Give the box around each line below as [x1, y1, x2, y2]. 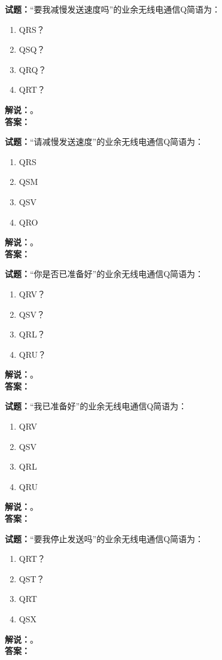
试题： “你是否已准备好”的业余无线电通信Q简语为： [5, 267, 204, 280]
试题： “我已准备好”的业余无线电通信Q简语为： [5, 400, 187, 412]
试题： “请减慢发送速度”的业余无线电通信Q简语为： [5, 135, 204, 148]
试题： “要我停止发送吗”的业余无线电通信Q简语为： [5, 532, 204, 545]
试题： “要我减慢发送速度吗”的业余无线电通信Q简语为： [5, 3, 221, 15]
